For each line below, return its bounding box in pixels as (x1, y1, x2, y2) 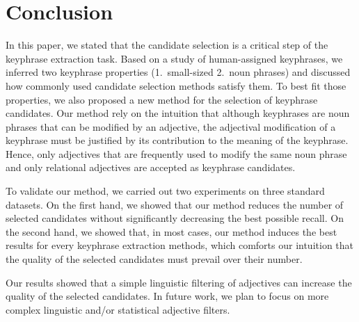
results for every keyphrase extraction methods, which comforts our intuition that (6, 238, 354, 252)
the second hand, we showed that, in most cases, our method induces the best (6, 224, 337, 239)
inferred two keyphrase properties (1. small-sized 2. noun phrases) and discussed (6, 65, 351, 79)
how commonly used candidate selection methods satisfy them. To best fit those (6, 78, 346, 92)
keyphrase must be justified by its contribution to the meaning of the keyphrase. (6, 133, 349, 147)
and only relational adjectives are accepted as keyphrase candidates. (6, 160, 296, 175)
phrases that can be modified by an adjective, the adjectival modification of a (6, 119, 336, 134)
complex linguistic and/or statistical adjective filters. (6, 302, 230, 316)
